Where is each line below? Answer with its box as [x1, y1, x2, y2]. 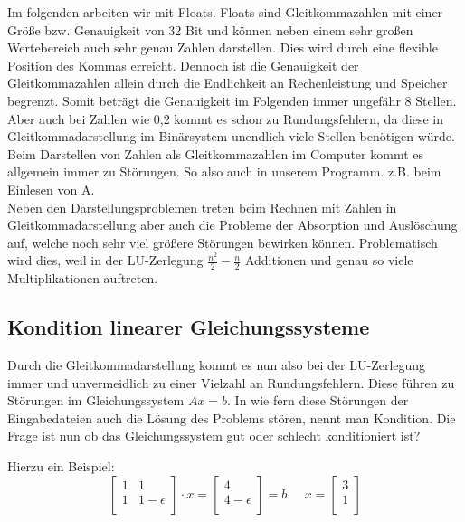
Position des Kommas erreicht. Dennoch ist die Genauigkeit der [7, 55, 359, 74]
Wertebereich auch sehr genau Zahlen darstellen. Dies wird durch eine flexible [7, 38, 438, 57]
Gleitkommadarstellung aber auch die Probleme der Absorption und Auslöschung [7, 215, 458, 234]
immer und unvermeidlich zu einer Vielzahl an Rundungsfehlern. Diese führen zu [7, 373, 455, 392]
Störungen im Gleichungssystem [7, 391, 185, 410]
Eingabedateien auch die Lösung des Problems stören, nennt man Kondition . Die [7, 408, 456, 427]
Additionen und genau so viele [244, 251, 413, 270]
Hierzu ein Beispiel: [7, 456, 115, 475]
